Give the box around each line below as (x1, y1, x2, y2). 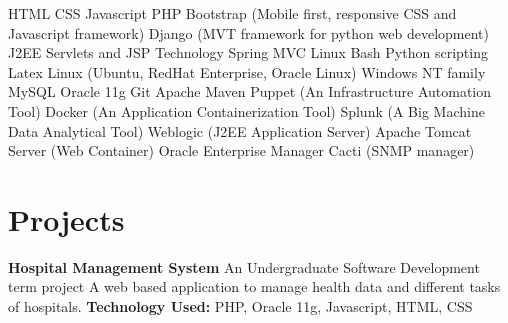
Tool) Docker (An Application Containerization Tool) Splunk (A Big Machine (8, 100, 485, 121)
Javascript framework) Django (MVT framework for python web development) (8, 22, 489, 43)
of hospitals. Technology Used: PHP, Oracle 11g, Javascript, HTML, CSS (8, 296, 473, 317)
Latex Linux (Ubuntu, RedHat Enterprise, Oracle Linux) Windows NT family (8, 61, 486, 82)
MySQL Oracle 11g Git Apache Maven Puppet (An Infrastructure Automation (8, 81, 492, 102)
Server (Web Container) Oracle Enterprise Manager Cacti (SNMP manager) (8, 140, 475, 161)
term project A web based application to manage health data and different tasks (8, 276, 501, 297)
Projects (8, 198, 125, 239)
